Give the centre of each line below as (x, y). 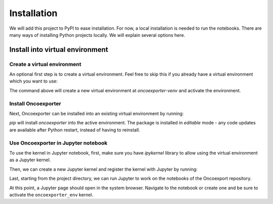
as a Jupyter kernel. (30, 160)
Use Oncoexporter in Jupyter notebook (58, 143)
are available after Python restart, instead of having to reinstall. (75, 130)
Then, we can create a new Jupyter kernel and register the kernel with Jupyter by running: (103, 169)
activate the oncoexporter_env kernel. (51, 194)
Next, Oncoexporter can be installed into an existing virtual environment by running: (97, 114)
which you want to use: (34, 81)
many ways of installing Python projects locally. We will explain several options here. (97, 35)
